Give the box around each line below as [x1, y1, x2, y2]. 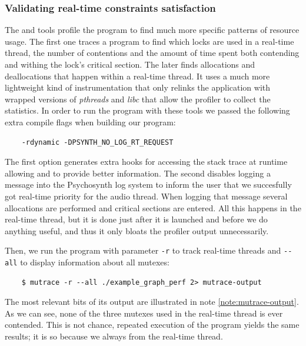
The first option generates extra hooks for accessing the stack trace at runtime [5, 155, 288, 168]
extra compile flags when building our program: [5, 115, 176, 128]
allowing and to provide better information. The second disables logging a [5, 167, 271, 179]
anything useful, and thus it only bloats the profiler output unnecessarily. [5, 224, 269, 237]
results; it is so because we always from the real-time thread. [5, 330, 223, 342]
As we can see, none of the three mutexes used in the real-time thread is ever [5, 307, 283, 319]
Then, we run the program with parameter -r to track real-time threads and [5, 244, 281, 257]
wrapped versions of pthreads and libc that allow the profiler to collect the [5, 92, 271, 105]
